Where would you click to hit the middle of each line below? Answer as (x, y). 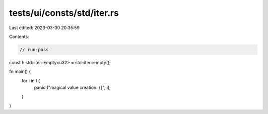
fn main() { (20, 72)
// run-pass (34, 50)
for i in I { (31, 80)
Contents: (19, 37)
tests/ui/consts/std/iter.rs (64, 13)
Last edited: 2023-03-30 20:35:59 (44, 28)
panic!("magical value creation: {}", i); (72, 88)
